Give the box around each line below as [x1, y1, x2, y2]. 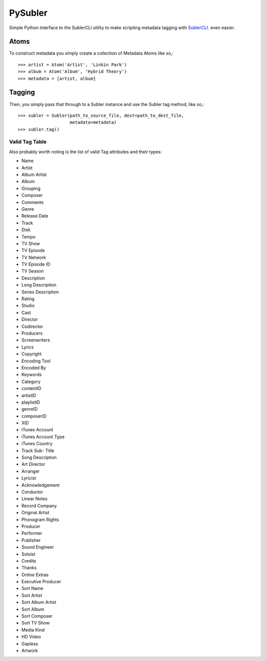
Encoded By [21, 365, 46, 371]
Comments [21, 199, 44, 205]
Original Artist [21, 510, 50, 516]
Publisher [21, 537, 41, 543]
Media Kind [21, 626, 45, 633]
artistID [21, 392, 36, 398]
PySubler [9, 7, 48, 18]
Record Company [21, 503, 57, 509]
